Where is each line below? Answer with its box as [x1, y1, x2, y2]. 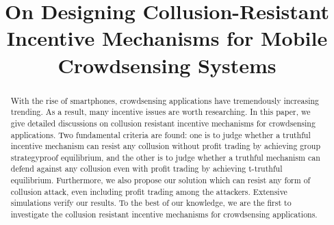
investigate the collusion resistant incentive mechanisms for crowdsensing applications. [10, 209, 318, 220]
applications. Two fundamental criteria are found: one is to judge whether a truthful [10, 129, 311, 140]
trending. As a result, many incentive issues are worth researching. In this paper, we [10, 106, 311, 118]
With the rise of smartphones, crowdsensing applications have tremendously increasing [10, 94, 320, 106]
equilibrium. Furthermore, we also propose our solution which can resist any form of [10, 174, 311, 186]
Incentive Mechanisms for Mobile [6, 24, 328, 52]
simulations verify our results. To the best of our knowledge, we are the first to [10, 197, 292, 209]
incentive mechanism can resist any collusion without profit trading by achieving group [10, 140, 321, 152]
